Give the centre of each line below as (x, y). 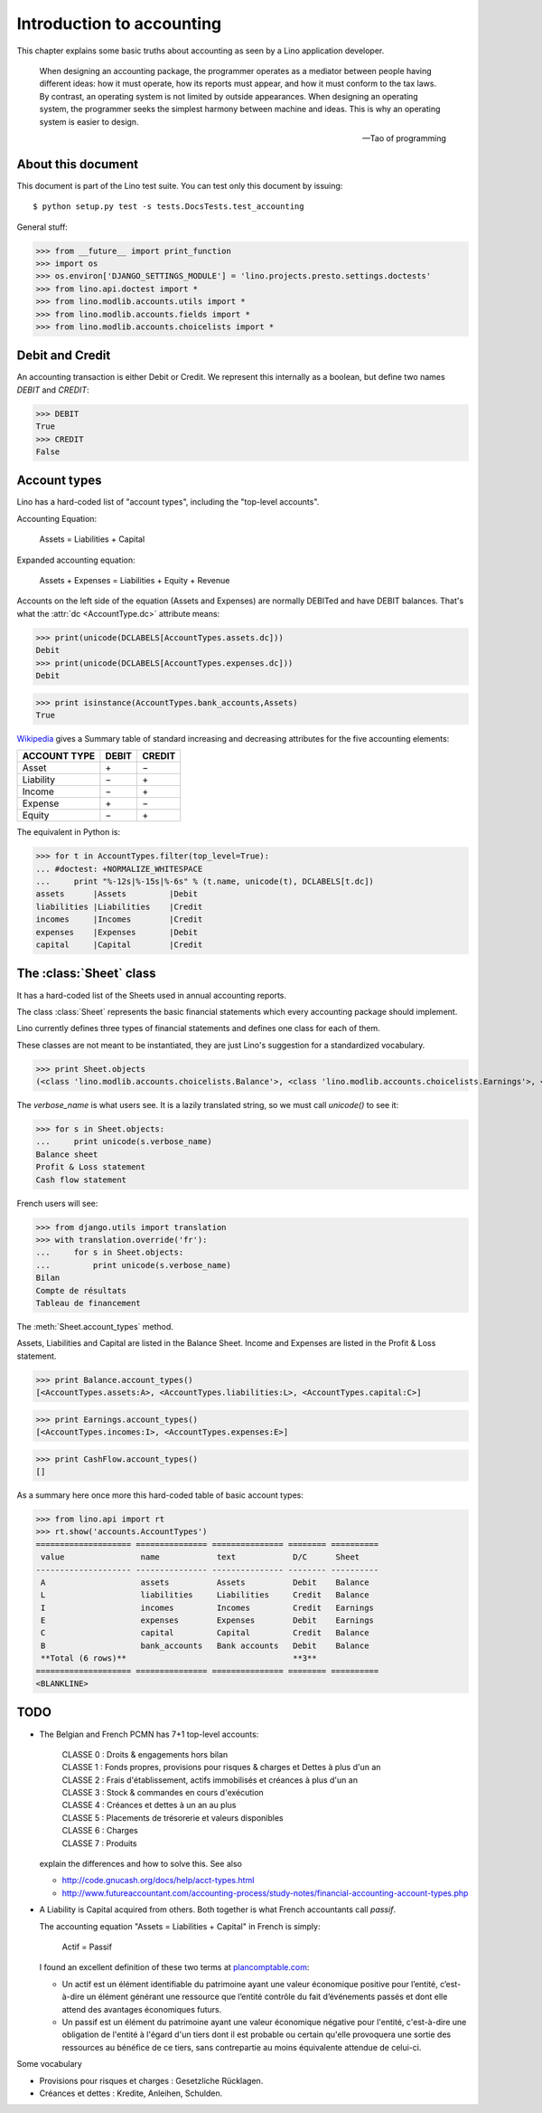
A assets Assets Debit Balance (205, 1582)
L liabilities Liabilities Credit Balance (205, 1595)
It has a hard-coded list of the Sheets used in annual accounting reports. (151, 995)
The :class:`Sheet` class (86, 974)
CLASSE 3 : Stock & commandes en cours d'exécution (163, 1793)
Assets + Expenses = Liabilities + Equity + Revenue (135, 581)
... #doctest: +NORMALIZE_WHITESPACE (119, 869)
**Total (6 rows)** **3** (179, 1658)
